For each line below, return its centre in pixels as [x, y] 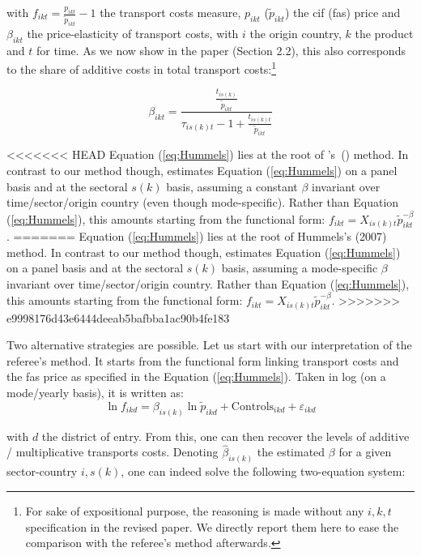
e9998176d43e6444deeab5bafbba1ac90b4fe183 [118, 317]
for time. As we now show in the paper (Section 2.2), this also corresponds [221, 50]
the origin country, [296, 33]
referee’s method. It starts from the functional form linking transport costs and [203, 360]
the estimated [291, 452]
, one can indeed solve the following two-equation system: [263, 471]
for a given [365, 452]
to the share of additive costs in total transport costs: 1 [142, 68]
